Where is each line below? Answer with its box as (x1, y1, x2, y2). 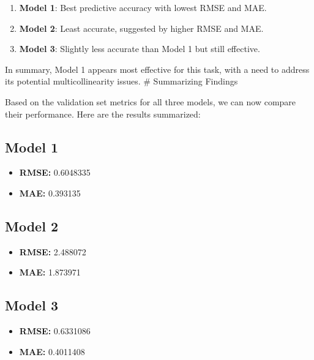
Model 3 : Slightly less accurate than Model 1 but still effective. (19, 42, 260, 55)
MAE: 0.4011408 (19, 345, 85, 358)
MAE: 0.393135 (19, 186, 81, 199)
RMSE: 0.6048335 (19, 166, 91, 179)
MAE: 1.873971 (19, 266, 81, 279)
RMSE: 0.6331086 (19, 324, 91, 337)
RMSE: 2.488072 (19, 245, 86, 258)
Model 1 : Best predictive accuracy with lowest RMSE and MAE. (19, 1, 267, 13)
